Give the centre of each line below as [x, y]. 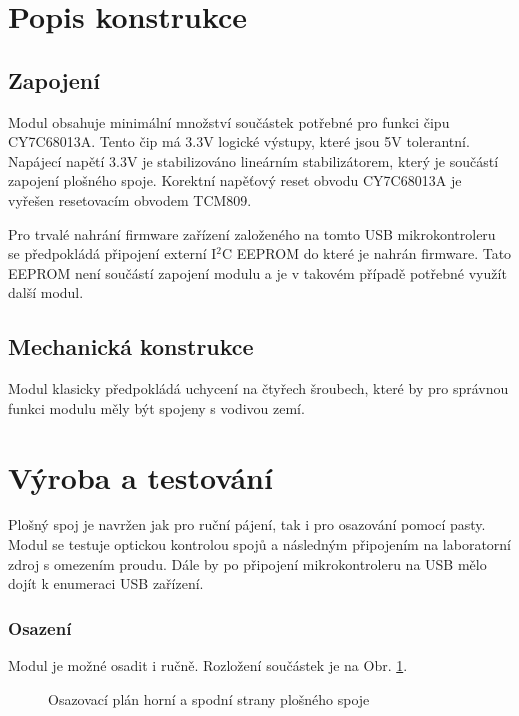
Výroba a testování [140, 476]
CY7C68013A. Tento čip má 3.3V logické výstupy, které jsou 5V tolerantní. [239, 141]
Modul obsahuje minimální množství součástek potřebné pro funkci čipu [229, 121]
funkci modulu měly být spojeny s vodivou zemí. [156, 407]
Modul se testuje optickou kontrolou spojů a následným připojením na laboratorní [259, 544]
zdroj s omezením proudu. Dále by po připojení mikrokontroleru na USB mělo [247, 563]
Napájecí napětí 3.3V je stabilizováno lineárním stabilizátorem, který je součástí [253, 160]
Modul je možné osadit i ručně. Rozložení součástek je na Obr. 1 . [208, 665]
